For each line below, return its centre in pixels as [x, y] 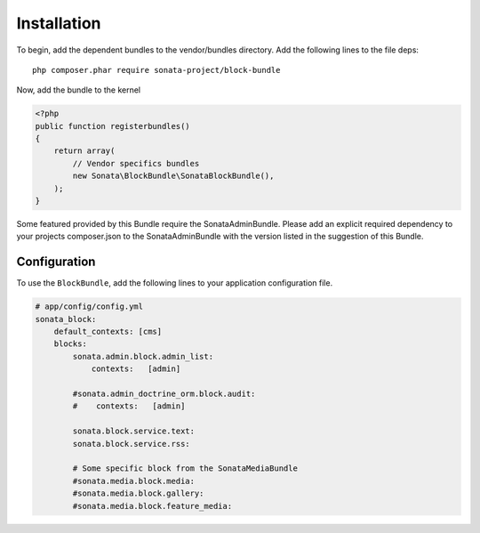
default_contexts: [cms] [108, 332]
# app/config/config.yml [89, 307]
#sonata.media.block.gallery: [138, 493]
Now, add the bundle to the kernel [79, 90]
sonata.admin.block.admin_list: [143, 356]
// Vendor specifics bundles [136, 163]
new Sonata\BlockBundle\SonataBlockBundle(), [173, 176]
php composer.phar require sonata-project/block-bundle [156, 70]
